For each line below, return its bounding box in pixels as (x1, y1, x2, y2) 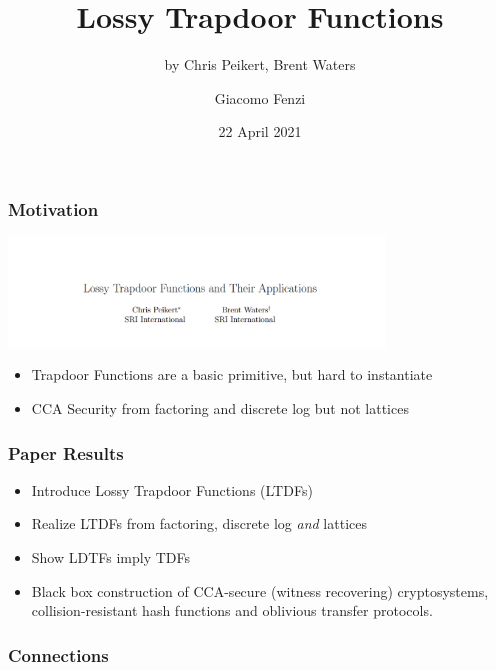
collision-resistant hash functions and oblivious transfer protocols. (31, 600, 433, 621)
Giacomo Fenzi (214, 87, 306, 108)
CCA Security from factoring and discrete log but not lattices (31, 398, 409, 418)
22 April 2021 (218, 121, 302, 142)
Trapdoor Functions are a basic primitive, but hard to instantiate (31, 364, 433, 385)
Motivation (8, 196, 99, 221)
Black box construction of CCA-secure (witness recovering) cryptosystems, (31, 580, 489, 601)
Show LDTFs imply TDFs (31, 547, 191, 567)
